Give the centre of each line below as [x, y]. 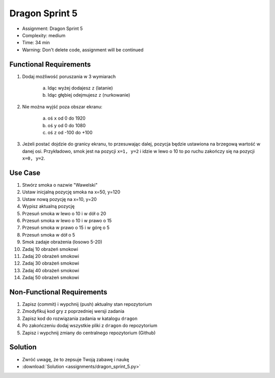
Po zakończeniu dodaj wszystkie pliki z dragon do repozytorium [90, 326]
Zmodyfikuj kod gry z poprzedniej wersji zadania [73, 311]
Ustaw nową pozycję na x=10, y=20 [59, 199]
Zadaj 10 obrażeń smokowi [50, 249]
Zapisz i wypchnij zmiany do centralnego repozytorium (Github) [89, 333]
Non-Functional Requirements [58, 292]
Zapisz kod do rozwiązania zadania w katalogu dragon [80, 318]
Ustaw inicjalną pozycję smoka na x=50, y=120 [71, 192]
